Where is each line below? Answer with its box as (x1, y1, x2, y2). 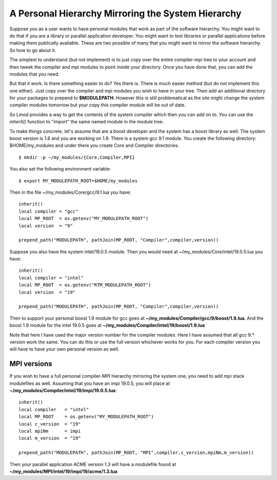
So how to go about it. (9, 47, 56, 53)
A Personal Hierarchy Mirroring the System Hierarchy (9, 8, 242, 19)
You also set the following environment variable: (9, 166, 111, 172)
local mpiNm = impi (18, 428, 81, 434)
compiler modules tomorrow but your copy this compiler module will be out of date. (9, 102, 186, 108)
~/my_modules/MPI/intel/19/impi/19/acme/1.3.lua (9, 468, 117, 474)
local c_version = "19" (18, 421, 81, 427)
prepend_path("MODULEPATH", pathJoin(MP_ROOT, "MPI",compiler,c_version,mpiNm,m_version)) (18, 450, 254, 456)
